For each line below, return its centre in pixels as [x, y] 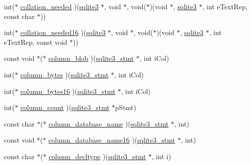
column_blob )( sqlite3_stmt [91, 58]
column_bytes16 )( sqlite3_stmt [68, 91]
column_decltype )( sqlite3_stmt [97, 156]
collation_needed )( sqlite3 [59, 6]
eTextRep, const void [36, 42]
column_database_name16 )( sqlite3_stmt [112, 140]
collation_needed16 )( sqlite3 [63, 32]
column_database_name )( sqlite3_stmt [109, 123]
